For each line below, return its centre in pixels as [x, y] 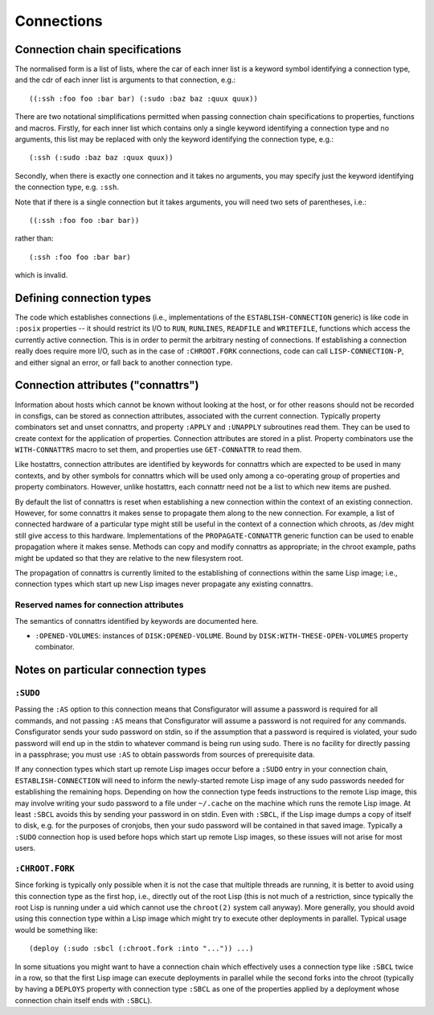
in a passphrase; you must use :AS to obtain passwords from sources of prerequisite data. [165, 755]
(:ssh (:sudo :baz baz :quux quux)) [101, 158]
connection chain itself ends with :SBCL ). [84, 1000]
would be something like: [56, 930]
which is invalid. [41, 275]
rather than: [34, 238]
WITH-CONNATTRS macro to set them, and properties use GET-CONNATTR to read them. [158, 450]
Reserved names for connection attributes [99, 605]
